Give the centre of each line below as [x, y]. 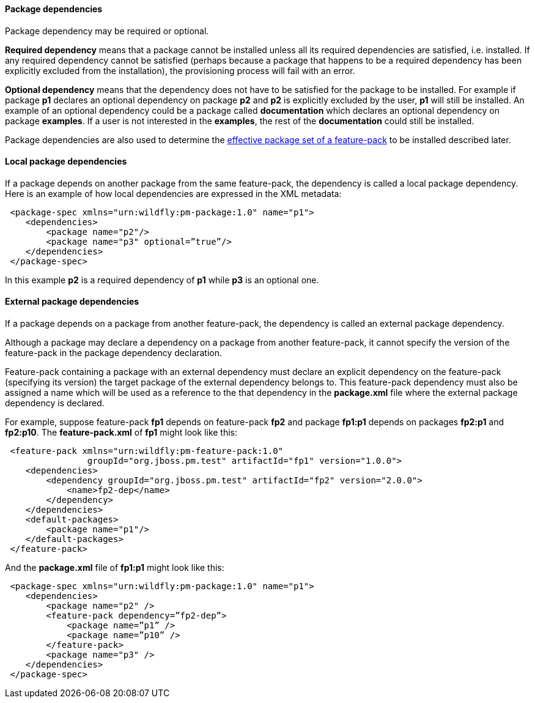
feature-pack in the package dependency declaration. [114, 353]
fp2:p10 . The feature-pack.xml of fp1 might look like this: [121, 433]
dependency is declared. [55, 403]
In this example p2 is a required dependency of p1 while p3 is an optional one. [162, 280]
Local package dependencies [66, 162]
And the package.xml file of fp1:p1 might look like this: [115, 568]
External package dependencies [72, 302]
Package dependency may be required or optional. [107, 31]
